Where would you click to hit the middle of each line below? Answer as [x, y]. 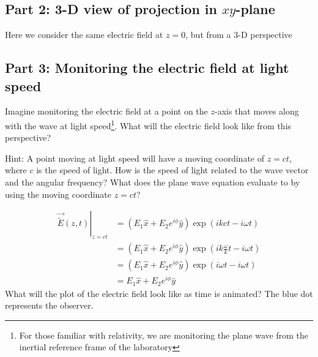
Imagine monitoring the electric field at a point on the [106, 111]
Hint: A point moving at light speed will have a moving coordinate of [135, 158]
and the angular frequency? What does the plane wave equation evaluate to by [153, 182]
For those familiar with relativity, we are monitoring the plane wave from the [164, 335]
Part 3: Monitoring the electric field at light [147, 68]
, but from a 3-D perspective [239, 35]
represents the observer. [49, 305]
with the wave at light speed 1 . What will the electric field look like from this [148, 124]
